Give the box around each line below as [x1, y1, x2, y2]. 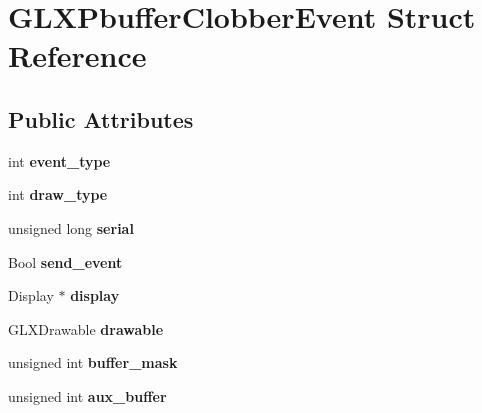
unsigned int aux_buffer [8, 385, 167, 406]
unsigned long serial [8, 217, 134, 238]
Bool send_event [8, 251, 123, 272]
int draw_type [8, 184, 108, 205]
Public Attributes [8, 103, 194, 134]
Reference [8, 35, 147, 76]
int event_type [8, 150, 111, 171]
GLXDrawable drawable [8, 318, 164, 339]
